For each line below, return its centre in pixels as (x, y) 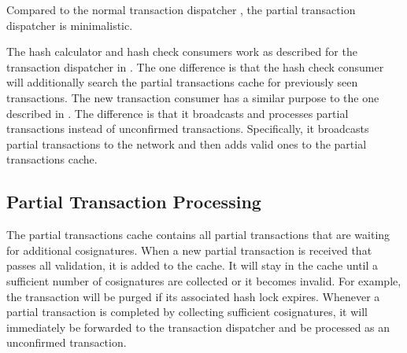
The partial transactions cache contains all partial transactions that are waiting (198, 235)
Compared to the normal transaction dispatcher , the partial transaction (181, 9)
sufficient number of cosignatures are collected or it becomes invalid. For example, (204, 280)
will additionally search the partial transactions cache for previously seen (182, 82)
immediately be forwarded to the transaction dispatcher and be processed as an (198, 327)
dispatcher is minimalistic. (70, 25)
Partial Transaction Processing (134, 202)
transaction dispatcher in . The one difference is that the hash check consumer (195, 66)
